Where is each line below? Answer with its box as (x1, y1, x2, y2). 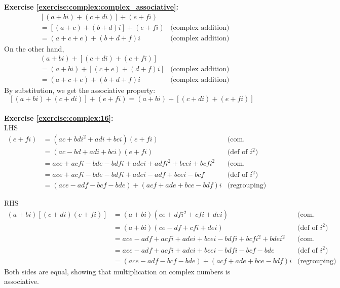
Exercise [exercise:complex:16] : (4, 112, 114, 123)
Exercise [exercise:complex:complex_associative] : (4, 2, 178, 12)
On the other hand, (4, 43, 64, 54)
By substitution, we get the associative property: (4, 85, 156, 95)
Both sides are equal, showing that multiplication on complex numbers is (4, 266, 231, 276)
